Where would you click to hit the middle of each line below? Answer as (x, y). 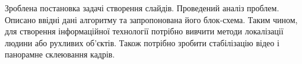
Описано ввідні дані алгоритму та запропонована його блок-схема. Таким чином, (151, 19)
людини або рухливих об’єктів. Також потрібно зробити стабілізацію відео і (142, 42)
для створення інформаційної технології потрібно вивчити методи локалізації (144, 31)
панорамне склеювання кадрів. (60, 54)
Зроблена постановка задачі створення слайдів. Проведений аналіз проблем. (142, 8)
